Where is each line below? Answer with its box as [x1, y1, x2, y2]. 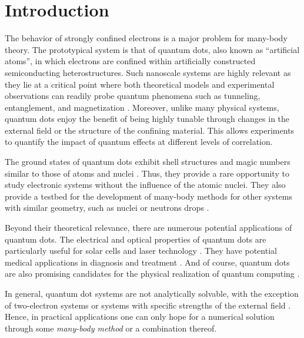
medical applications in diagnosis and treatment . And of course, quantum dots [5, 256, 290, 268]
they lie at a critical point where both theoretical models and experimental [5, 78, 275, 90]
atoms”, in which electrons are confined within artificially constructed [5, 55, 256, 67]
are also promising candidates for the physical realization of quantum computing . [5, 267, 300, 280]
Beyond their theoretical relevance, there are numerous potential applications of [5, 221, 292, 234]
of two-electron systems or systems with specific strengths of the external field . [5, 299, 291, 311]
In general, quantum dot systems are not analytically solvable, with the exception [5, 287, 299, 299]
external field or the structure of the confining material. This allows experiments [5, 124, 295, 136]
